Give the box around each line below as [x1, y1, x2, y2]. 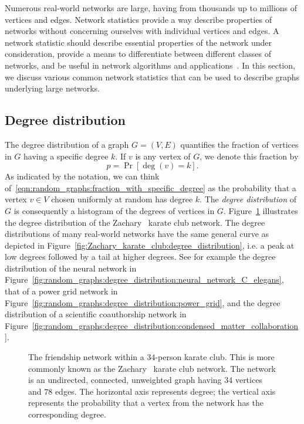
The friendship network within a [28, 351, 144, 363]
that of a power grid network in [5, 285, 118, 297]
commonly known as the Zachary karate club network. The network [28, 362, 276, 374]
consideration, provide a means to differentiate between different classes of [5, 48, 271, 60]
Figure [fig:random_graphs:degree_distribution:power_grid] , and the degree [5, 296, 281, 308]
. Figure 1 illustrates [223, 204, 298, 216]
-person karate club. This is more [155, 351, 275, 363]
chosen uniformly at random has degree [51, 193, 193, 205]
